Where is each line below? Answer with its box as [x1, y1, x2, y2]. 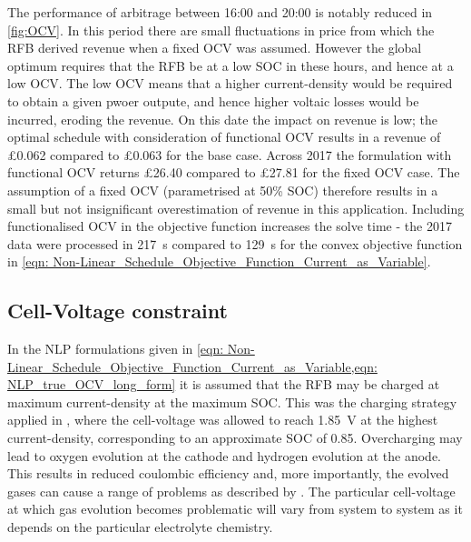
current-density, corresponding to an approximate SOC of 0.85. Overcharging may [7, 428, 463, 447]
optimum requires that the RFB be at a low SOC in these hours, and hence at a [7, 55, 454, 75]
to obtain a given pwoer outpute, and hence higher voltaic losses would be [7, 91, 419, 110]
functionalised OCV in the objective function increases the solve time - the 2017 [7, 216, 452, 236]
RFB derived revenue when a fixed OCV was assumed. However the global [7, 38, 422, 57]
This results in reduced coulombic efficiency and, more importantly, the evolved [7, 464, 449, 483]
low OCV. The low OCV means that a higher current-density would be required [7, 74, 453, 93]
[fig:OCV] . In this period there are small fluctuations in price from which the [7, 20, 435, 39]
